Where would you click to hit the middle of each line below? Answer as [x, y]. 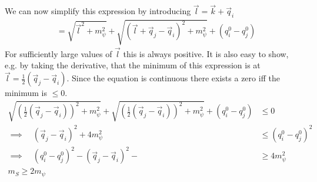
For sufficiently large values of [59, 53]
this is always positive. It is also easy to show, [206, 53]
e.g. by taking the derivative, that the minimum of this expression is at [133, 65]
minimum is [26, 93]
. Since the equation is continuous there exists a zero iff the [173, 78]
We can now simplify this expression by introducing [98, 11]
